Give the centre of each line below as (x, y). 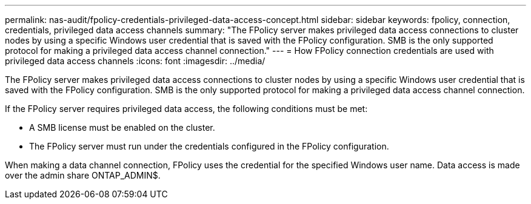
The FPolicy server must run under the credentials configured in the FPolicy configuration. (209, 146)
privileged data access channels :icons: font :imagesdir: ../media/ (135, 61)
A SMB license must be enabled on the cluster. (122, 127)
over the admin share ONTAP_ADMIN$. (83, 175)
